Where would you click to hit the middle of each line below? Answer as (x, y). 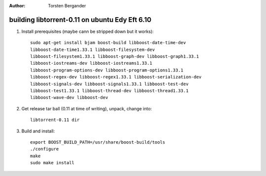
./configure (45, 149)
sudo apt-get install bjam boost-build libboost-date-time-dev (108, 43)
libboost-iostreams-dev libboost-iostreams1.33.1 (91, 63)
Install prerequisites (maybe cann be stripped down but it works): (87, 31)
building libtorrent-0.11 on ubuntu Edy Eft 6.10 (80, 20)
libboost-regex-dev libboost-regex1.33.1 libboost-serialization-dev (116, 77)
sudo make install (52, 163)
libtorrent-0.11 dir (55, 120)
